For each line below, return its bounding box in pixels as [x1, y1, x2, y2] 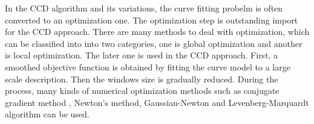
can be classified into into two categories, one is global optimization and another [5, 37, 303, 49]
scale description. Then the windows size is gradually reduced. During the [5, 72, 278, 85]
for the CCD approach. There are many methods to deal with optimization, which [5, 25, 310, 38]
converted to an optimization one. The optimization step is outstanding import [5, 13, 298, 26]
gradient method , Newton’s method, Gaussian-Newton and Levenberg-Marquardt [5, 96, 309, 108]
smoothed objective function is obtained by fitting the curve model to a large [5, 60, 290, 73]
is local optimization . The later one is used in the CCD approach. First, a [5, 49, 278, 61]
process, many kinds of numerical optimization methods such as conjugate [5, 84, 280, 97]
